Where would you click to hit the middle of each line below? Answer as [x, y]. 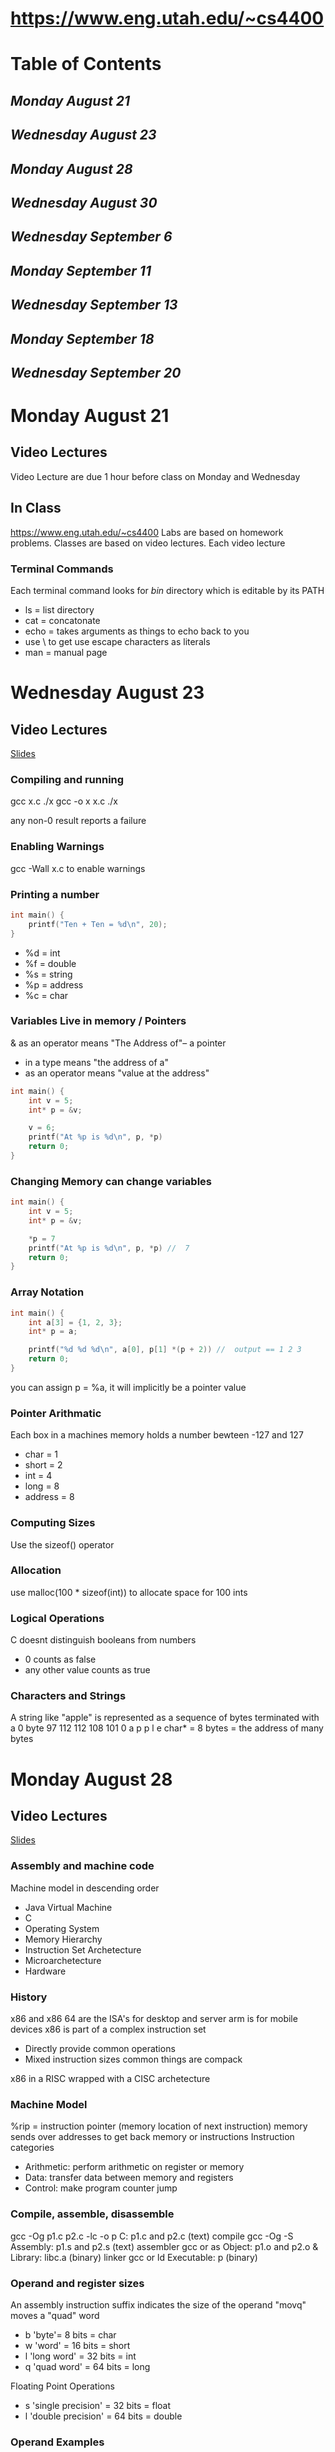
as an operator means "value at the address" [117, 1073]
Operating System [62, 1928]
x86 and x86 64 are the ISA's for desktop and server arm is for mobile [154, 2018]
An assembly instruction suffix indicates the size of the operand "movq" [158, 2304]
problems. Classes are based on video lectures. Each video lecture [148, 543]
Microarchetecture [63, 1960]
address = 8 [49, 1497]
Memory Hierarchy [63, 1939]
